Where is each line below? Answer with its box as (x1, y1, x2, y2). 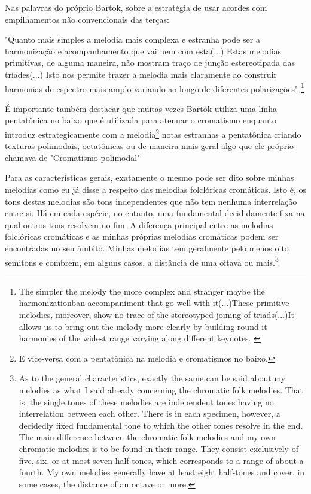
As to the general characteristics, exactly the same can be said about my (19, 372, 286, 384)
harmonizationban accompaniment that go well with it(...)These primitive (19, 296, 289, 309)
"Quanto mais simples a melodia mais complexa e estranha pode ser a (5, 33, 260, 46)
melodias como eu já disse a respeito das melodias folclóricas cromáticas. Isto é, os (5, 183, 307, 196)
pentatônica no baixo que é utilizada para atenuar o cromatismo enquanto (5, 114, 277, 126)
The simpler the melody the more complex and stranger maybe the (19, 284, 265, 297)
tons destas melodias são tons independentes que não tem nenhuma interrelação (5, 195, 297, 207)
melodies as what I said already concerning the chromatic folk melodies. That (19, 384, 304, 396)
